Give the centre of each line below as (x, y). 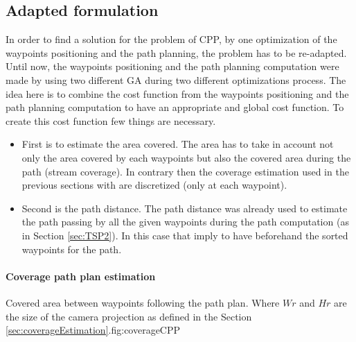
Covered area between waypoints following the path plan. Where (143, 302)
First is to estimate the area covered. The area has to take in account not (178, 144)
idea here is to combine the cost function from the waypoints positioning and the (177, 93)
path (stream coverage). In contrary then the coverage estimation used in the (185, 171)
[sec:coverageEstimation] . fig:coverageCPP (93, 330)
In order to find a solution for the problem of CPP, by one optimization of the (171, 39)
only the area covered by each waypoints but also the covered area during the (186, 157)
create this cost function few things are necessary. (111, 120)
